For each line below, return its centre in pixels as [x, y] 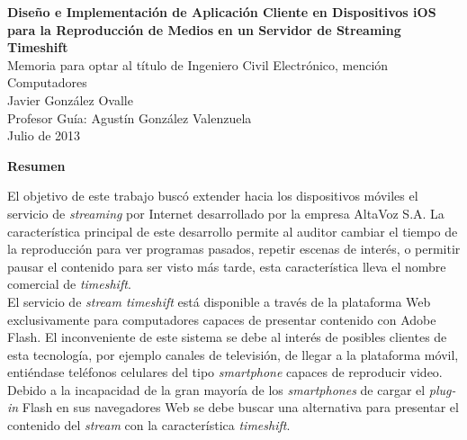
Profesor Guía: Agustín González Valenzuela [130, 117]
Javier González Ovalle [70, 99]
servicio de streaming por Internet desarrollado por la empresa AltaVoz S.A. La [226, 213]
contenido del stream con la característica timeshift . [149, 425]
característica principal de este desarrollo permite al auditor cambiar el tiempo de [233, 231]
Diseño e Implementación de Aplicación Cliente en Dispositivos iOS [222, 12]
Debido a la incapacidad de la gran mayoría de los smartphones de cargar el [216, 389]
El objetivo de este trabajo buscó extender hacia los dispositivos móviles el [213, 196]
